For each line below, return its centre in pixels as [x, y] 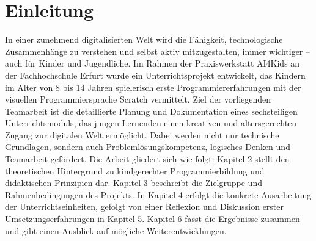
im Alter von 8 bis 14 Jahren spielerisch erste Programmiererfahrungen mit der [153, 87]
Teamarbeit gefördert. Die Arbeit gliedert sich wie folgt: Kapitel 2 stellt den [147, 159]
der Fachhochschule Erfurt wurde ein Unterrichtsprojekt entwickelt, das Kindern [155, 75]
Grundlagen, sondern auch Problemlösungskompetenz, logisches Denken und [148, 147]
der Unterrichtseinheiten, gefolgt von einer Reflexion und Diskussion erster [145, 207]
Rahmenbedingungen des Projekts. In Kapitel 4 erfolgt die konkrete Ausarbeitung [158, 194]
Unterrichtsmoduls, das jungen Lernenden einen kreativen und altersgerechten [151, 123]
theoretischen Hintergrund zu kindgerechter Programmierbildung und [135, 171]
